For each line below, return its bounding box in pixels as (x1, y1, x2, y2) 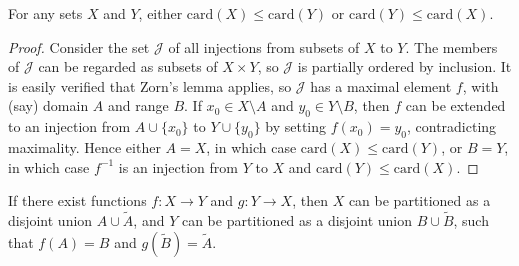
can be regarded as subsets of (38, 56, 218, 77)
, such (453, 209, 489, 230)
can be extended (405, 95, 506, 116)
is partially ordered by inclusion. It (297, 56, 512, 77)
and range (108, 95, 169, 116)
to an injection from (8, 116, 131, 137)
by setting (265, 116, 327, 137)
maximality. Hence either (8, 136, 161, 157)
